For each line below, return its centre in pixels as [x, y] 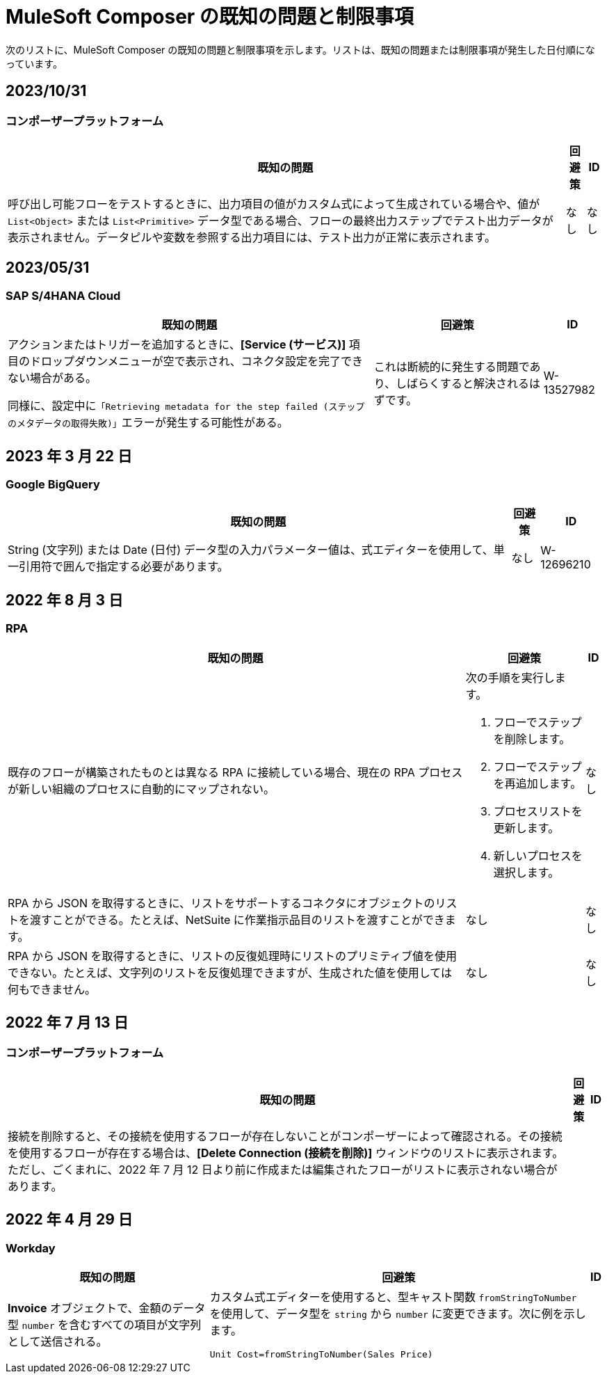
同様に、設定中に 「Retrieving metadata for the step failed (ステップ [186, 406]
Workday [31, 1248]
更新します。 [526, 828]
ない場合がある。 [52, 378]
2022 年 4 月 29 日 [69, 1220]
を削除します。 [532, 739]
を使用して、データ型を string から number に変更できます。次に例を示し [398, 1314]
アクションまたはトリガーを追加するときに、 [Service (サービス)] [177, 345]
